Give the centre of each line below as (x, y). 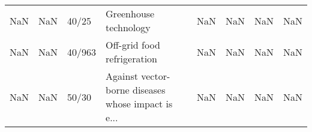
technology (128, 27)
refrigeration (131, 58)
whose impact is (139, 103)
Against (122, 76)
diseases (149, 90)
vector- (156, 76)
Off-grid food (133, 45)
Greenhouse (130, 13)
